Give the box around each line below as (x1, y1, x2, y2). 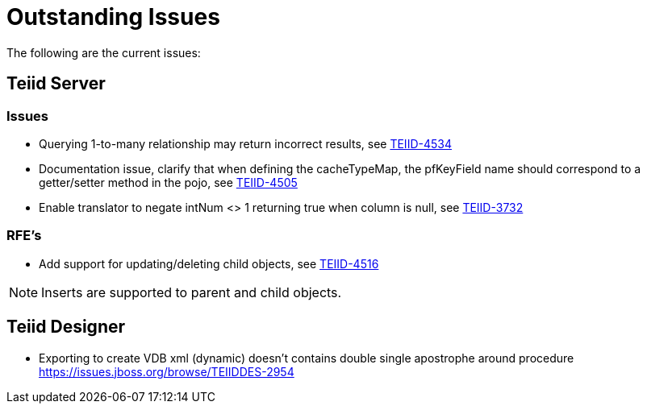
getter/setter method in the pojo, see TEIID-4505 (39, 175, 298, 189)
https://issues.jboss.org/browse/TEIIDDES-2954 (39, 364, 294, 379)
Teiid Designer (6, 317, 126, 338)
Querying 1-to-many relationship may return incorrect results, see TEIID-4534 (39, 136, 452, 151)
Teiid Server (6, 73, 106, 94)
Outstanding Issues (6, 3, 220, 31)
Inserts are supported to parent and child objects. (41, 284, 342, 300)
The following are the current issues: (6, 45, 201, 60)
